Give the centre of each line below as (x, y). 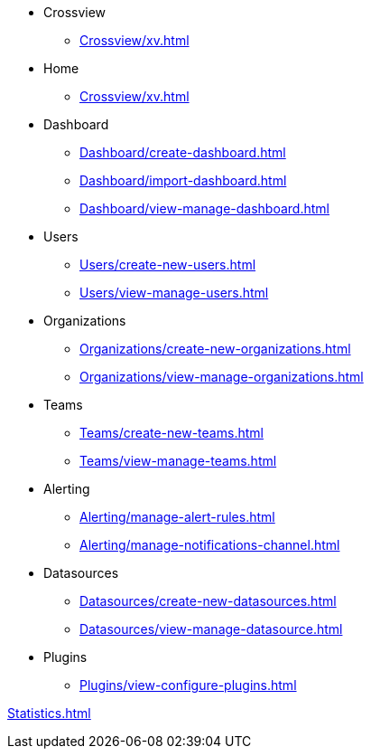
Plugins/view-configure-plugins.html (188, 685)
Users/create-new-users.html (168, 265)
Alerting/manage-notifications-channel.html (210, 545)
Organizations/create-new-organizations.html (215, 349)
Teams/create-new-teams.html (172, 433)
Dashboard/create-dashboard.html (183, 152)
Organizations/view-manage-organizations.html (222, 377)
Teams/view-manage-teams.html (178, 461)
